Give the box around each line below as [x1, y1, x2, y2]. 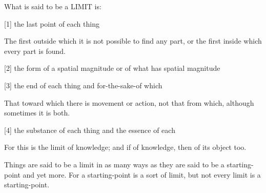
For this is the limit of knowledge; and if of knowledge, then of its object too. [4, 142, 247, 152]
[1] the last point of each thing [4, 18, 99, 29]
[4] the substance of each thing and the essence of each [4, 124, 175, 135]
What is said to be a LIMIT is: [4, 1, 101, 11]
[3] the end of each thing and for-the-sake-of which [4, 80, 162, 90]
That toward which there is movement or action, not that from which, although [4, 97, 254, 108]
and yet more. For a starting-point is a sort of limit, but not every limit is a [23, 169, 261, 180]
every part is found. [4, 45, 66, 56]
